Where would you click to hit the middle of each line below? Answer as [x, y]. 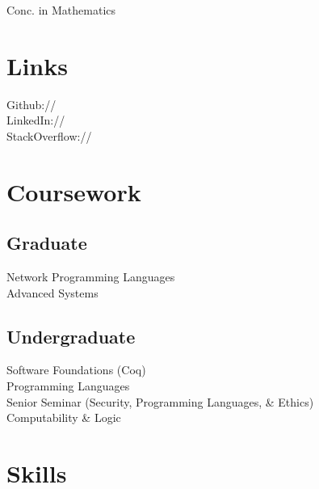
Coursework [74, 191]
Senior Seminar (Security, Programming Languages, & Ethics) [160, 401]
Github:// [31, 104]
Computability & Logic [64, 417]
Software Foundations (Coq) [76, 370]
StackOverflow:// [49, 135]
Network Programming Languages [91, 277]
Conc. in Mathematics [61, 10]
